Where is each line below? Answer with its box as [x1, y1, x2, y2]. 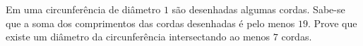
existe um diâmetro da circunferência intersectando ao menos [6, 29, 270, 44]
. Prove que [308, 15, 357, 30]
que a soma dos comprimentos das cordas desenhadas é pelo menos [6, 15, 295, 30]
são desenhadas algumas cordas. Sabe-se [172, 2, 345, 16]
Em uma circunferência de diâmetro [6, 2, 161, 16]
